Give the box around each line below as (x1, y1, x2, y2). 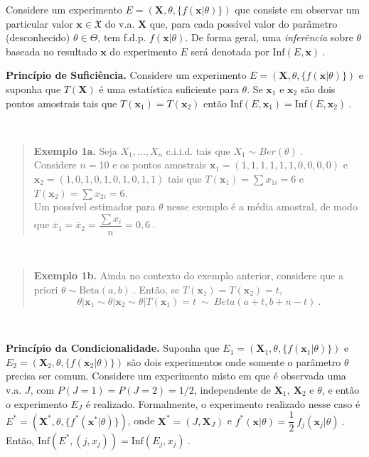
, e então (321, 382, 360, 397)
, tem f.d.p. (97, 30, 146, 45)
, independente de (193, 382, 271, 397)
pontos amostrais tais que (6, 95, 117, 110)
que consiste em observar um (235, 2, 360, 16)
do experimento (109, 43, 177, 58)
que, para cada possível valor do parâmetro (149, 16, 338, 31)
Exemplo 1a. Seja (33, 143, 117, 158)
